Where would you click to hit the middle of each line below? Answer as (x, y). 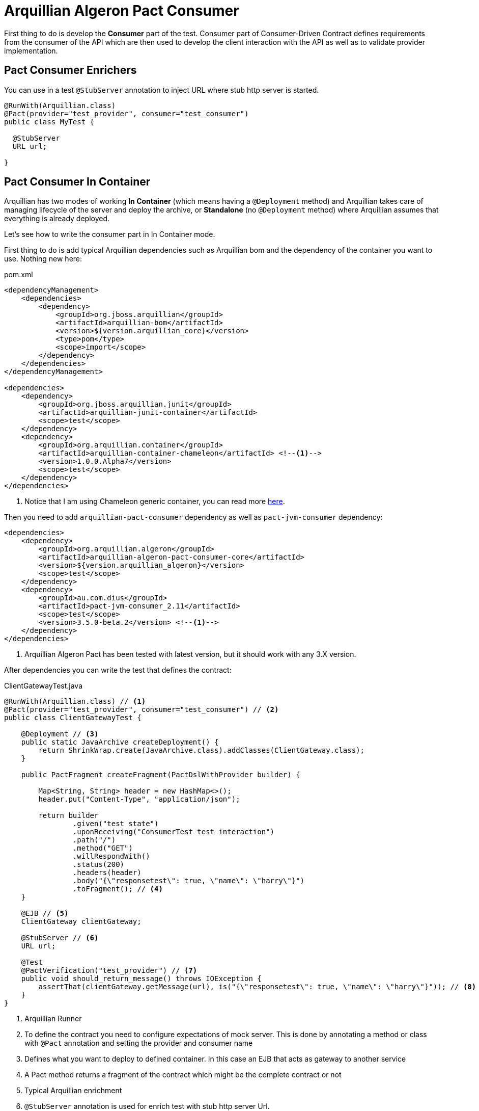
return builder (68, 816)
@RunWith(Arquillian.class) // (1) (75, 702)
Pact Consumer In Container (77, 182)
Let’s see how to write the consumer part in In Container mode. (110, 234)
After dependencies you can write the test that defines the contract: (118, 670)
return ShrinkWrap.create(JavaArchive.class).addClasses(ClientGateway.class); (202, 750)
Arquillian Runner (53, 1019)
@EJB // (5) (45, 914)
